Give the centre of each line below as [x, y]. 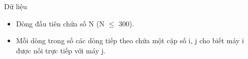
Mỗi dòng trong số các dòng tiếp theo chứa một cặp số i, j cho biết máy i [130, 40]
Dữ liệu [15, 6]
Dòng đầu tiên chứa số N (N [60, 23]
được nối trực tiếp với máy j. [61, 50]
